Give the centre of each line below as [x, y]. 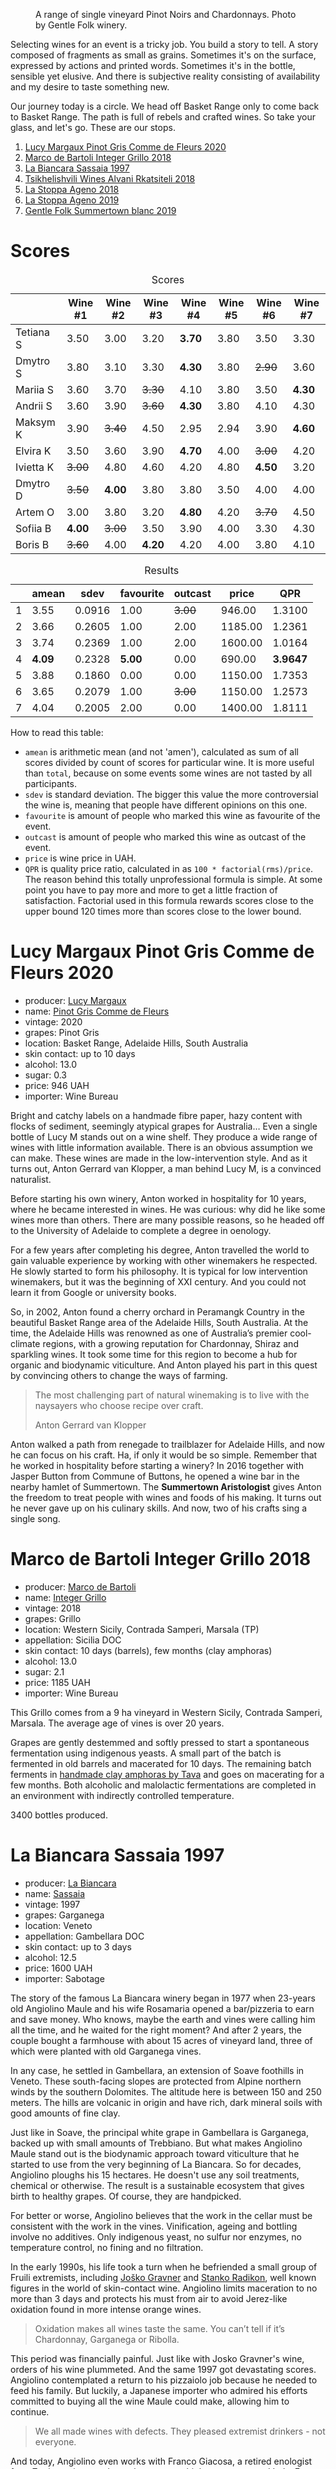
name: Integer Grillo [65, 1597]
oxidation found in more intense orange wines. [106, 2309]
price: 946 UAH [57, 1085]
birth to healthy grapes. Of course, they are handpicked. [126, 2196]
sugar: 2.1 [44, 1671]
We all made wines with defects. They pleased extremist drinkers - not [180, 2431]
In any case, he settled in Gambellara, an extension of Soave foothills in [157, 2070]
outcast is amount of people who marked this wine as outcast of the [165, 836]
